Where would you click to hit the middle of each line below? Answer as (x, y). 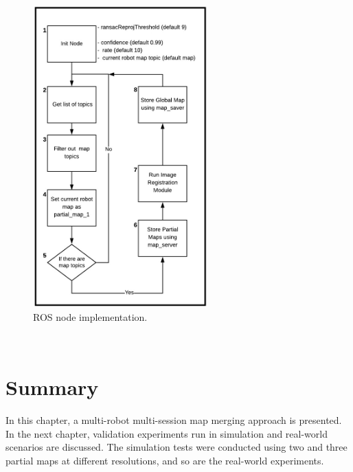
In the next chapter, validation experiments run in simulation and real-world (167, 433)
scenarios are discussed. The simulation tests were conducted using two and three (176, 447)
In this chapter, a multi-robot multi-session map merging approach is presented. (174, 419)
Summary (52, 386)
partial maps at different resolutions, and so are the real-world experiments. (165, 460)
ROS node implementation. (90, 316)
